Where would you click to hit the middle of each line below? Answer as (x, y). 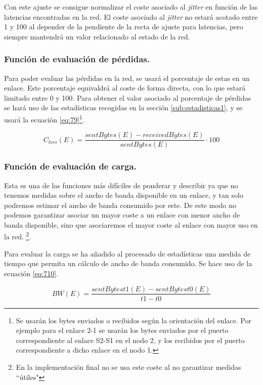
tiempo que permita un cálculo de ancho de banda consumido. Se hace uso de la (128, 263)
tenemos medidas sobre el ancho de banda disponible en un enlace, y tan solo (124, 195)
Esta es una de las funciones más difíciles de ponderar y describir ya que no (121, 185)
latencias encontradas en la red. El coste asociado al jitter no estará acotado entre (131, 16)
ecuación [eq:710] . (31, 273)
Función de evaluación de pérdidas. (77, 59)
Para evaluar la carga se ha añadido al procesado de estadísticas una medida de (127, 253)
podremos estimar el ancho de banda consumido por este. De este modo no (120, 205)
